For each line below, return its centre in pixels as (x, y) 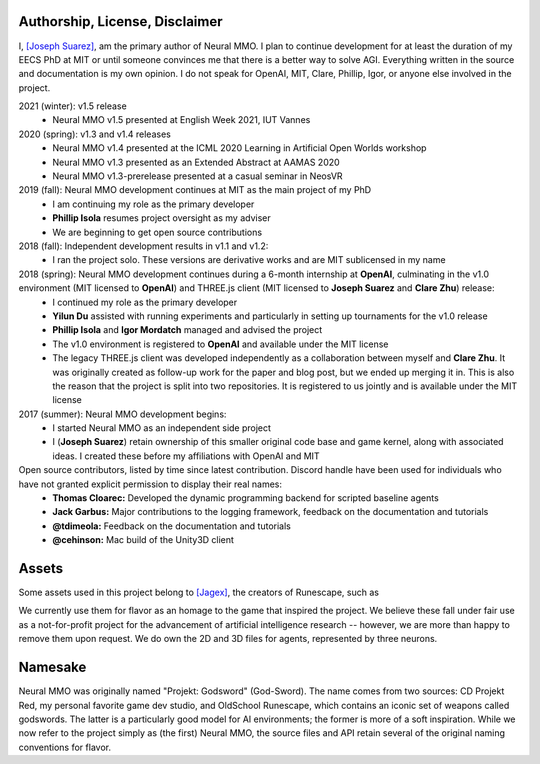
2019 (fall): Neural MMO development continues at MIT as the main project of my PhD (195, 190)
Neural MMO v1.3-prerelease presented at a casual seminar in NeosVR (198, 176)
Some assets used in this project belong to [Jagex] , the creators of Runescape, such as (199, 592)
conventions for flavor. (65, 747)
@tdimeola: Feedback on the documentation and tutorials (172, 526)
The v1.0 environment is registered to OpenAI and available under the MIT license (220, 344)
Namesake (52, 667)
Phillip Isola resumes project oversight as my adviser (161, 218)
